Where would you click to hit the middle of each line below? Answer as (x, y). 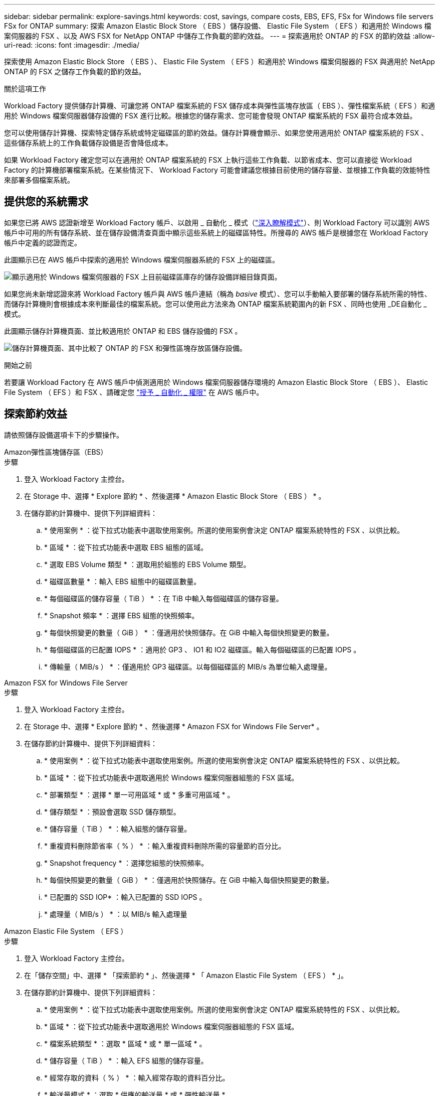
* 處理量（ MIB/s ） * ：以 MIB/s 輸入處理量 (116, 914)
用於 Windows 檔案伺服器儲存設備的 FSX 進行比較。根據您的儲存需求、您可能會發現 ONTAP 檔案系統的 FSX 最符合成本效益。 (210, 116)
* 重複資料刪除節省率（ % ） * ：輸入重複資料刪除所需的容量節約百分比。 (165, 846)
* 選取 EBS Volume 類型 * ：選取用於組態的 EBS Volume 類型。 (147, 564)
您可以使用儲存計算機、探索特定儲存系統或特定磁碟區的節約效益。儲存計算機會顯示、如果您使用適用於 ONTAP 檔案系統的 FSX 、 (216, 133)
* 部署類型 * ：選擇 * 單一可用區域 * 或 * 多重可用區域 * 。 (139, 794)
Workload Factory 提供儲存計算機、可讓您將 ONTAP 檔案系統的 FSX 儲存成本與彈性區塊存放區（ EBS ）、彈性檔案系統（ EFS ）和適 (220, 106)
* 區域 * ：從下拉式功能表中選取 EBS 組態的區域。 (126, 547)
